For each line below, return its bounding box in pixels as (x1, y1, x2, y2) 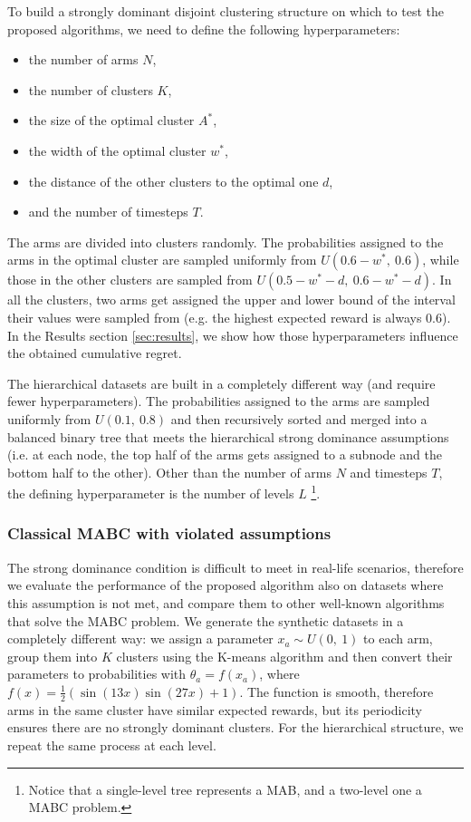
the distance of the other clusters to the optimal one (28, 171, 319, 190)
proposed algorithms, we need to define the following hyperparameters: (7, 19, 400, 38)
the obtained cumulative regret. (7, 343, 182, 363)
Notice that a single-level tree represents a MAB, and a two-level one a (28, 779, 422, 798)
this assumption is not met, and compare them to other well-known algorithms (7, 593, 445, 612)
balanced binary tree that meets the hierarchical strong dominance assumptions (7, 427, 449, 446)
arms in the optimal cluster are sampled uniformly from (7, 250, 317, 269)
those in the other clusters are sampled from (7, 270, 253, 289)
